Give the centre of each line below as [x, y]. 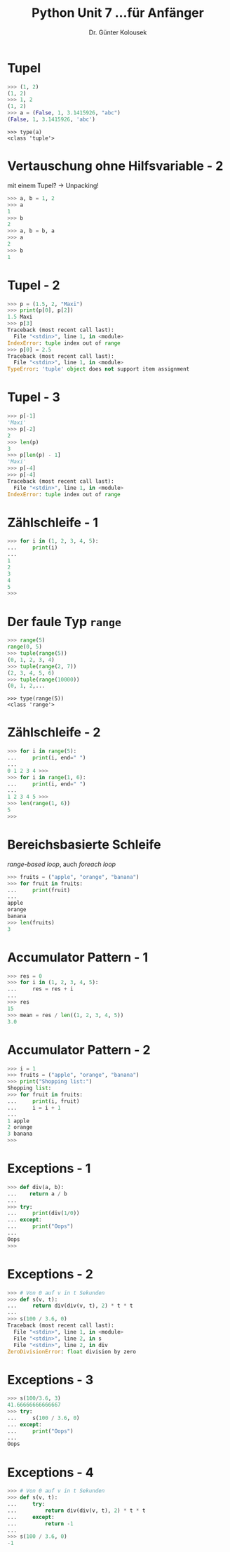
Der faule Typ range [64, 622]
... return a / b [38, 1194]
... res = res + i [40, 989]
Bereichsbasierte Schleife [84, 844]
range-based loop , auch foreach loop [62, 864]
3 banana [20, 1134]
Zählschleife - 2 [54, 732]
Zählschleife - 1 [53, 523]
